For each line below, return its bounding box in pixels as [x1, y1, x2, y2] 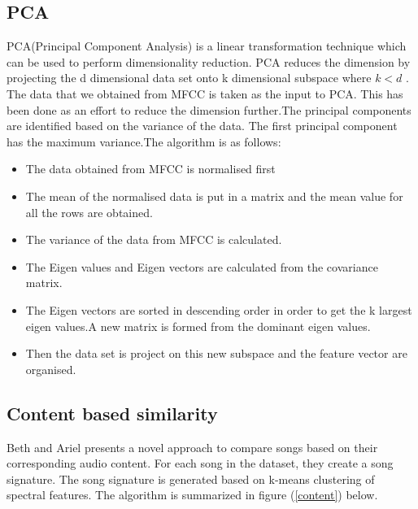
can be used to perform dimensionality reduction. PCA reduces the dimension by [7, 53, 411, 70]
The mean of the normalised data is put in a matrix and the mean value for [25, 187, 403, 204]
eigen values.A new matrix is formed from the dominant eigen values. [25, 317, 371, 334]
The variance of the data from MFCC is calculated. [25, 231, 282, 248]
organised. [25, 360, 76, 377]
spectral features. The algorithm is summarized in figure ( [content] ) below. [7, 486, 378, 503]
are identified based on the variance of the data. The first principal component [7, 117, 398, 134]
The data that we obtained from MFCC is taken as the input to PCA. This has [7, 85, 403, 102]
